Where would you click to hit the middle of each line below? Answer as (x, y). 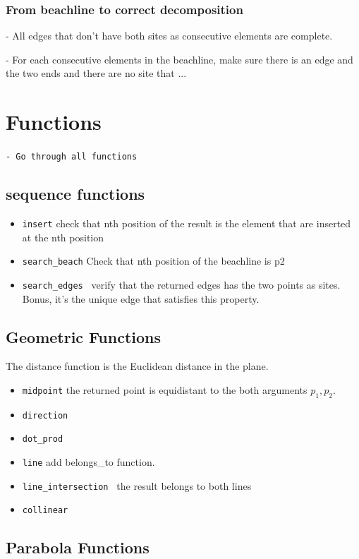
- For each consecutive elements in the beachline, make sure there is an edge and (179, 59)
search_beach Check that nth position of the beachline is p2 (153, 261)
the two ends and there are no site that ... (96, 73)
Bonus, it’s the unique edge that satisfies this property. (141, 298)
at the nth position (63, 237)
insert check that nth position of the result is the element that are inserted (187, 223)
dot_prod (43, 439)
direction (45, 415)
